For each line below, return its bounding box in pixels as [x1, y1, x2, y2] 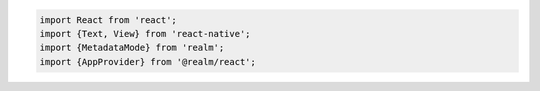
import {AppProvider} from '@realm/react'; [39, 56, 257, 67]
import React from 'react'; [39, 14, 177, 25]
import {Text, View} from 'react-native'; [39, 28, 251, 39]
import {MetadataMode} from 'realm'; [39, 42, 225, 54]
